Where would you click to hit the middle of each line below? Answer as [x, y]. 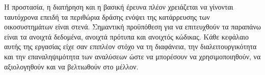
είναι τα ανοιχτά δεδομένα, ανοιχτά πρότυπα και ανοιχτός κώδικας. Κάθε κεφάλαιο [127, 36]
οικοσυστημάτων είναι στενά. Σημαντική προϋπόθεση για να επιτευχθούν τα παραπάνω [132, 27]
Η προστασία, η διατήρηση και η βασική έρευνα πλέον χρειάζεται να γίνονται [119, 7]
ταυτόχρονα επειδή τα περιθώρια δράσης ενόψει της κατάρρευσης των [107, 16]
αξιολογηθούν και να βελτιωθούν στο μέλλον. [71, 66]
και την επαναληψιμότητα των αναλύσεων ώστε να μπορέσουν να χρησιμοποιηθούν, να [132, 56]
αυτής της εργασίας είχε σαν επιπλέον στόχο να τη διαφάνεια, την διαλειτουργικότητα [130, 46]
